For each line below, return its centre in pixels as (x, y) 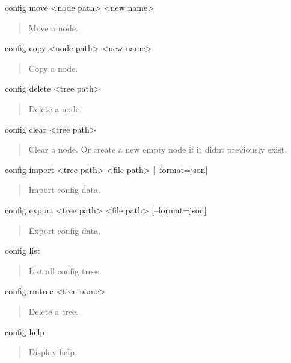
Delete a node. (55, 108)
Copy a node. (53, 68)
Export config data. (65, 230)
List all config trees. (65, 270)
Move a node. (53, 27)
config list (23, 251)
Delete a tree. (54, 311)
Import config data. (64, 190)
